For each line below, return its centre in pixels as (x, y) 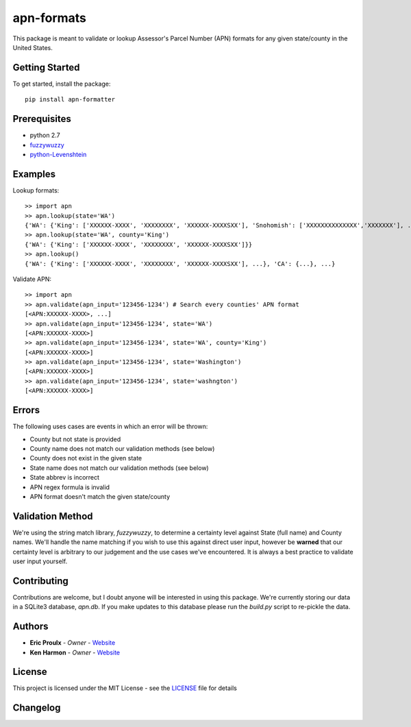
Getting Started (46, 67)
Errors (26, 410)
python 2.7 (45, 135)
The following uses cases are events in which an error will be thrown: (110, 427)
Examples (34, 174)
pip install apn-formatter (70, 100)
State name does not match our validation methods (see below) (119, 468)
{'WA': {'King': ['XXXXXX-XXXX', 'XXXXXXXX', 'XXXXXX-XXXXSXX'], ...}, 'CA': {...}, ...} (180, 263)
